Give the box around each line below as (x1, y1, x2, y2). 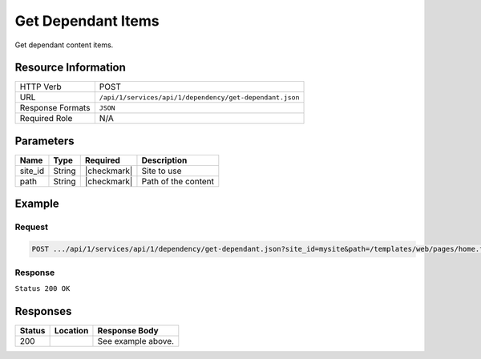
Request (14, 221, 48, 232)
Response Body (97, 325, 160, 336)
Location (54, 325, 89, 336)
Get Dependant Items (14, 12, 160, 30)
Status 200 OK (14, 284, 71, 292)
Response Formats (19, 103, 91, 114)
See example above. (97, 335, 175, 346)
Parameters (14, 134, 75, 147)
